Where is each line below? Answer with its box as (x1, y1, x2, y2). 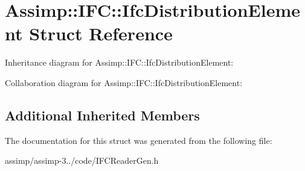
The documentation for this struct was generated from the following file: (5, 134, 272, 146)
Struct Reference (29, 21, 173, 46)
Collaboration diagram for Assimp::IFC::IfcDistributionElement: (5, 76, 243, 89)
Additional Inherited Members (5, 105, 200, 124)
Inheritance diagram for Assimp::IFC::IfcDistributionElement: (5, 56, 234, 69)
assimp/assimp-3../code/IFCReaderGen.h (5, 154, 159, 167)
